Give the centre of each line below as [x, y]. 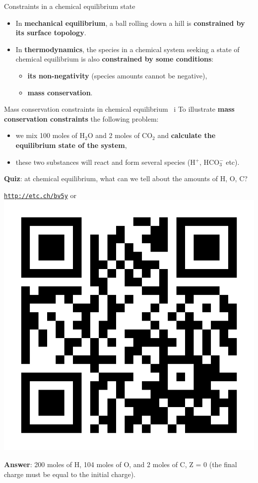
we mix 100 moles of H [50, 135]
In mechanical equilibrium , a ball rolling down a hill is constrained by [130, 23]
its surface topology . [51, 33]
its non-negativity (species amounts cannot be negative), [117, 75]
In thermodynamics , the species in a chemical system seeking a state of [128, 49]
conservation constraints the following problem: [81, 118]
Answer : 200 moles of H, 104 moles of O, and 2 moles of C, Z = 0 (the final [121, 464]
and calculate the [187, 135]
